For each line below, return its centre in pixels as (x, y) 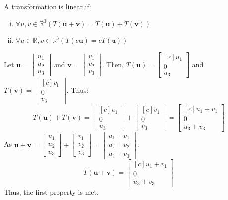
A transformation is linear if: (48, 6)
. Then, (113, 64)
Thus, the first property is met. (51, 191)
